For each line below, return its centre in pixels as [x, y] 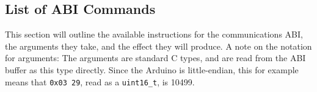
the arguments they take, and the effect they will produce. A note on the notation [158, 46]
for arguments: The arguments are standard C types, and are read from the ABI [155, 58]
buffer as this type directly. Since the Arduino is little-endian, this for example [152, 69]
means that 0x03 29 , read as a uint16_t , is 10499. [100, 81]
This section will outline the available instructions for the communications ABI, [154, 34]
